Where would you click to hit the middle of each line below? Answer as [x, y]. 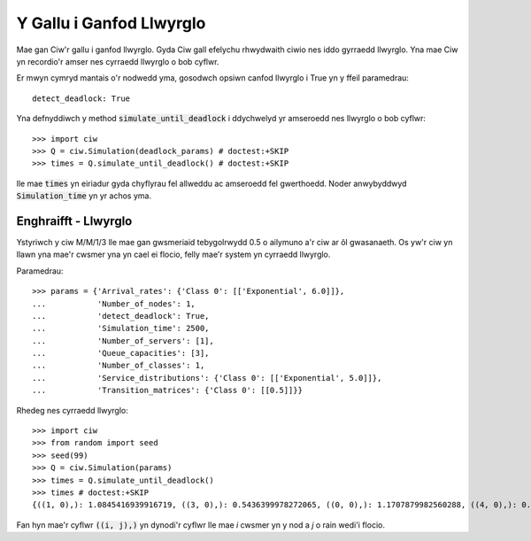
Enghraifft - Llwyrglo [74, 221]
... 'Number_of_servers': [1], [123, 340]
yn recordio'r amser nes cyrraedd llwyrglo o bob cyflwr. [118, 61]
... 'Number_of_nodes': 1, [114, 304]
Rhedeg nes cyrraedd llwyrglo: [72, 410]
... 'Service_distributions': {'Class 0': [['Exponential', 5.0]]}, [207, 378]
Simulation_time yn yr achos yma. [84, 196]
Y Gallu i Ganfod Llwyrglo [111, 23]
